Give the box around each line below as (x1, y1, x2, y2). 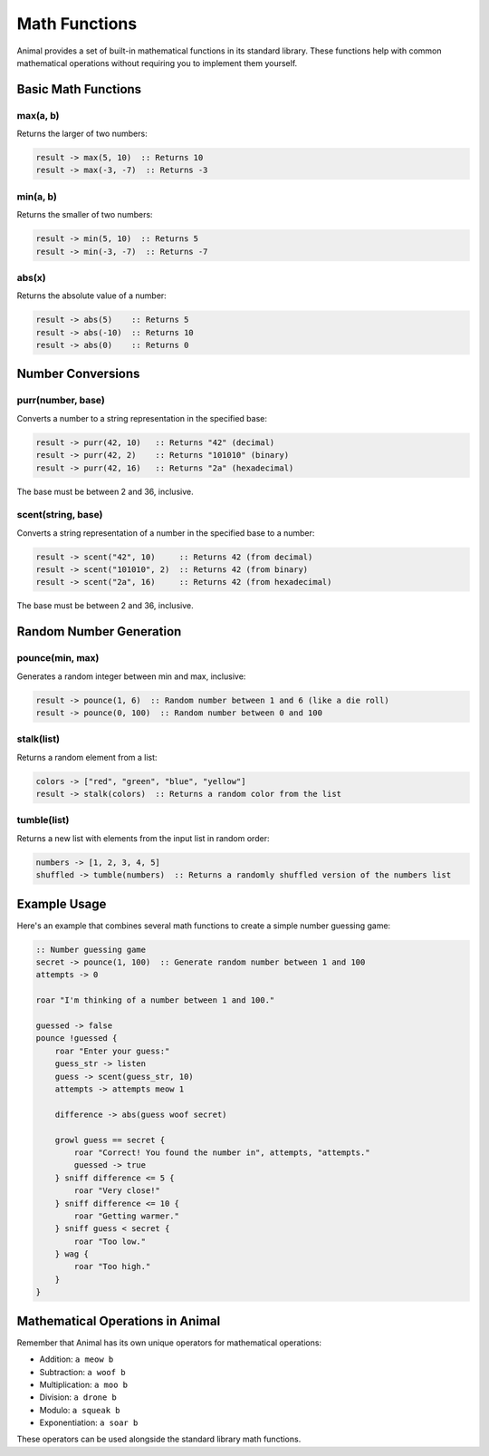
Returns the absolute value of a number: (16, 290, 167, 301)
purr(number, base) (16, 394, 106, 407)
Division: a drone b (39, 1392, 118, 1403)
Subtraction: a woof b (39, 1366, 126, 1377)
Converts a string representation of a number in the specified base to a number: (16, 527, 315, 539)
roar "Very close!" (73, 1186, 160, 1196)
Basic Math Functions (16, 82, 142, 97)
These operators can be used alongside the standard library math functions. (16, 1433, 302, 1445)
